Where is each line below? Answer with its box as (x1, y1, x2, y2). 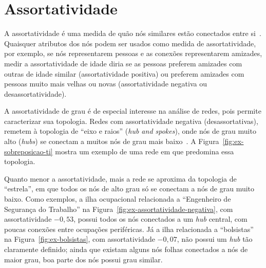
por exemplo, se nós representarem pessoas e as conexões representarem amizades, (4, 48, 262, 59)
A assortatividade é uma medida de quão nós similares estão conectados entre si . (4, 28, 261, 39)
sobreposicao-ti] (4, 146, 53, 156)
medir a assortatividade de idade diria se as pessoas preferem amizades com (4, 58, 242, 68)
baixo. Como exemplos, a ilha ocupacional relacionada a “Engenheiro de (4, 193, 231, 204)
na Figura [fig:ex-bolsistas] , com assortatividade (4, 234, 155, 244)
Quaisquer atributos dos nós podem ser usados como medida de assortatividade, (4, 38, 256, 48)
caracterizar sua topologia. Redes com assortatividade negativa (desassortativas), (4, 115, 258, 126)
